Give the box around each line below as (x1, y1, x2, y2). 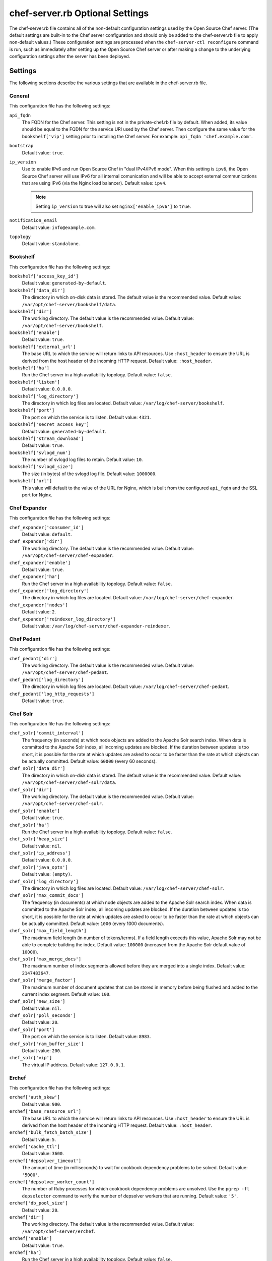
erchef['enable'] (9, 1236, 52, 1241)
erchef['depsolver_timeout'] (9, 1158, 82, 1164)
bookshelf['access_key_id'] (9, 273, 79, 279)
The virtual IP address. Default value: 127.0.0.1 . (22, 1062, 125, 1068)
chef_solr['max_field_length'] (9, 928, 87, 934)
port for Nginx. (22, 492, 52, 498)
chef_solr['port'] (9, 1026, 55, 1033)
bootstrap (9, 143, 34, 149)
